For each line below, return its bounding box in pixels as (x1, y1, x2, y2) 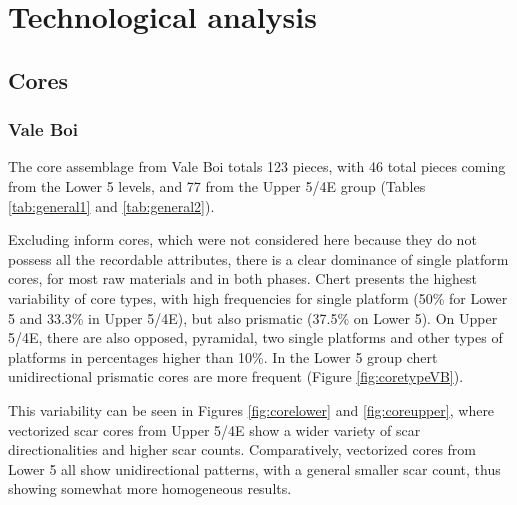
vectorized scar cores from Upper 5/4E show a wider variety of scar (8, 419, 421, 440)
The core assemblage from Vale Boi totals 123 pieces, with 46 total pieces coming (8, 156, 506, 177)
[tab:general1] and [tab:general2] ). (8, 195, 215, 216)
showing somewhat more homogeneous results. (8, 478, 292, 499)
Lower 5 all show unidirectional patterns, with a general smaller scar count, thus (8, 458, 501, 479)
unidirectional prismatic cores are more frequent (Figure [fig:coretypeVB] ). (8, 366, 464, 387)
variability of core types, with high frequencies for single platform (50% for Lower (8, 287, 508, 308)
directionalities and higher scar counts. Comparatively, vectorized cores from (8, 439, 477, 460)
